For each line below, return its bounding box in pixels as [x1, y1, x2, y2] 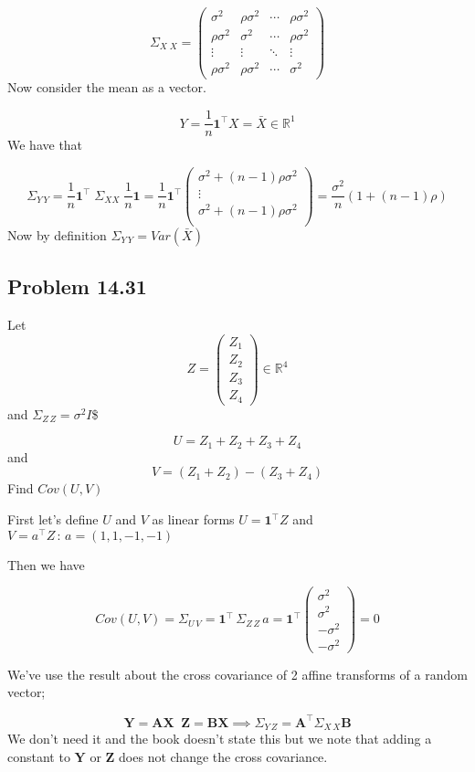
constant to [7, 746, 70, 766]
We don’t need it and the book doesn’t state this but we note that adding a [7, 728, 432, 747]
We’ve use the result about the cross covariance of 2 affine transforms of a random [7, 664, 468, 683]
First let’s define [7, 510, 99, 529]
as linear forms [152, 510, 235, 529]
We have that [7, 135, 83, 154]
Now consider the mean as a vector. [7, 78, 206, 97]
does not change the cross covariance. [119, 746, 328, 766]
